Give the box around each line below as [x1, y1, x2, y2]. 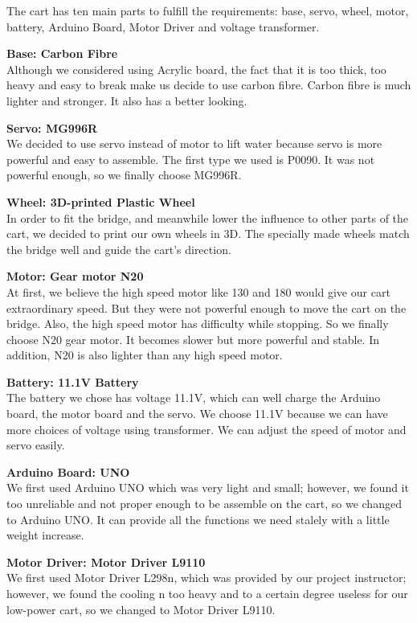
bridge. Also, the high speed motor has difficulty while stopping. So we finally [6, 315, 389, 332]
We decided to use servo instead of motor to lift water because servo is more [6, 135, 382, 152]
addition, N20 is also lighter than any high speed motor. [6, 346, 283, 363]
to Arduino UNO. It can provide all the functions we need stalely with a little [6, 510, 390, 527]
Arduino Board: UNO [6, 463, 130, 480]
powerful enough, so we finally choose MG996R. [6, 166, 242, 183]
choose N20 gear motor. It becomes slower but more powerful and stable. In [6, 330, 380, 347]
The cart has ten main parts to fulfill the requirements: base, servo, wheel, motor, [6, 2, 409, 18]
